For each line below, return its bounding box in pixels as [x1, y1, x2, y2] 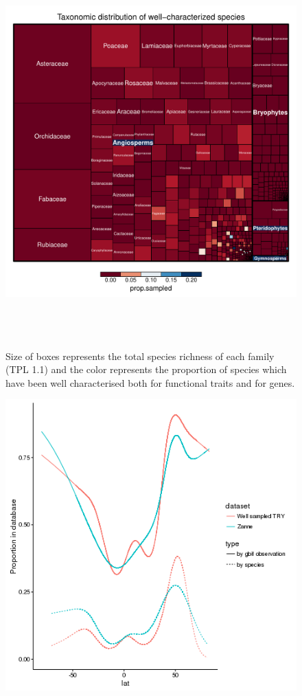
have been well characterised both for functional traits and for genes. [5, 375, 295, 390]
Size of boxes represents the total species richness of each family [5, 348, 275, 363]
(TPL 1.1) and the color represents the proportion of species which [5, 362, 287, 377]
